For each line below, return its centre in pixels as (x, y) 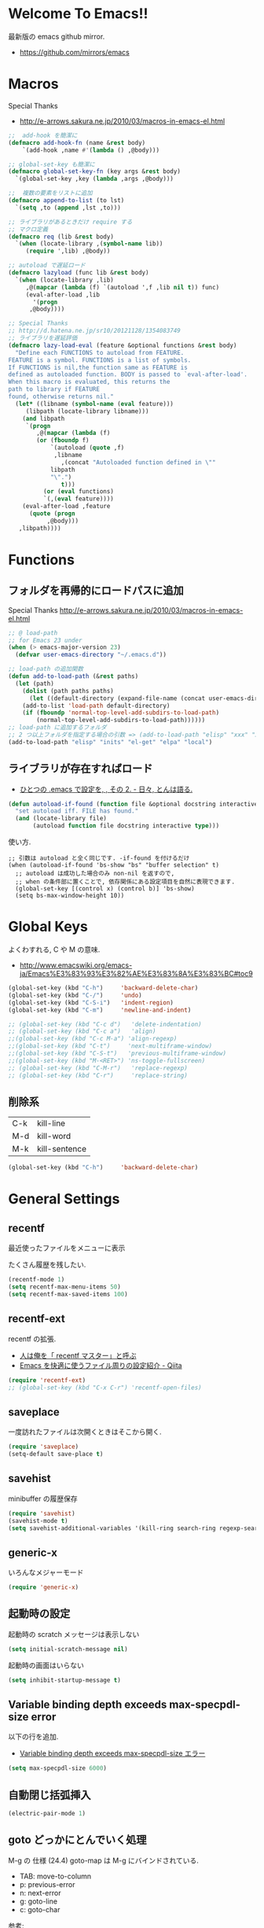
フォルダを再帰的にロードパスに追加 (96, 591)
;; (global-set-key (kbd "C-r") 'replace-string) (98, 1075)
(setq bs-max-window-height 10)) (70, 896)
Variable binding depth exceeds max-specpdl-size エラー (112, 1753)
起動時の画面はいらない (46, 1665)
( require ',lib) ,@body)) (68, 251)
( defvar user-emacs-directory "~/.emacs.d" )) (91, 655)
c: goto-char (40, 1909)
